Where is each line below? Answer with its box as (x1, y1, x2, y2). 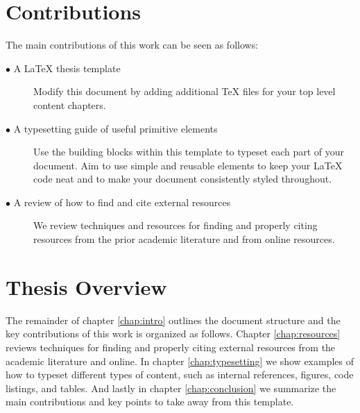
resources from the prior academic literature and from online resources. (33, 232, 335, 246)
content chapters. (33, 97, 106, 112)
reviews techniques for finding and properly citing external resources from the (6, 339, 336, 354)
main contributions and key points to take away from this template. (6, 394, 294, 409)
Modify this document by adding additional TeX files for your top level (33, 84, 336, 99)
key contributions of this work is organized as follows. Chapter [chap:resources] (6, 326, 341, 341)
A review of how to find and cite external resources (13, 194, 231, 209)
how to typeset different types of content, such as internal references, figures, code (6, 367, 354, 382)
